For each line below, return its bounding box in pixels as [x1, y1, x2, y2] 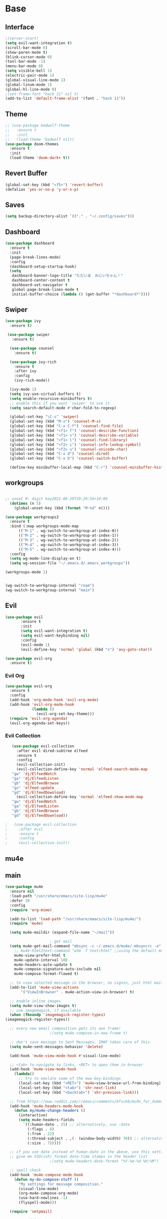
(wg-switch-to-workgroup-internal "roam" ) [5, 583, 94, 588]
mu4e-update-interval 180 [14, 957, 68, 962]
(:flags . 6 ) [27, 1126, 55, 1131]
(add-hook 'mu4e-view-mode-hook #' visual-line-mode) [9, 1053, 121, 1058]
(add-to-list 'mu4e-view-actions [9, 985, 79, 990]
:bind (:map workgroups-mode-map [9, 524, 79, 529]
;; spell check [9, 1168, 41, 1173]
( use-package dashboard [5, 241, 55, 246]
